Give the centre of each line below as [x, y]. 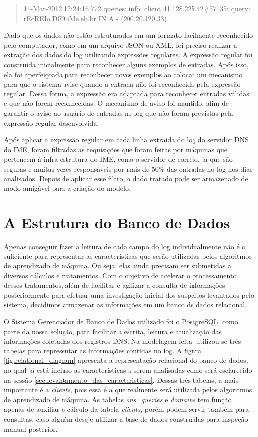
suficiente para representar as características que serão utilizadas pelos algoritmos [128, 256]
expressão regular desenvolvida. [52, 123]
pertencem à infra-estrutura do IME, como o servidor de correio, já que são [118, 159]
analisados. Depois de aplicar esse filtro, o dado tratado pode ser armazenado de [126, 178]
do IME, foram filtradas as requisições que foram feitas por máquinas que [116, 149]
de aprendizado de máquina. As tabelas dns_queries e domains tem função [118, 399]
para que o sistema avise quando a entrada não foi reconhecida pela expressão [122, 84]
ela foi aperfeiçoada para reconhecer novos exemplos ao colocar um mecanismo [123, 74]
